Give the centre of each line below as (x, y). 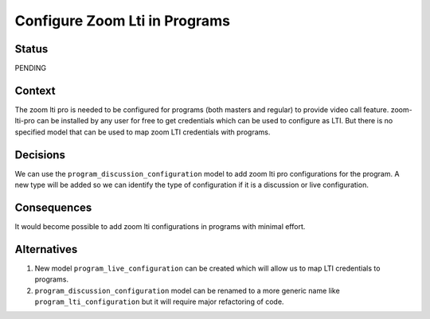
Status (31, 49)
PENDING (31, 68)
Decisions (40, 155)
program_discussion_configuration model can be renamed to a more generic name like (187, 290)
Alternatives (46, 249)
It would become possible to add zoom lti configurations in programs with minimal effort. (160, 226)
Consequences (53, 207)
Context (35, 90)
